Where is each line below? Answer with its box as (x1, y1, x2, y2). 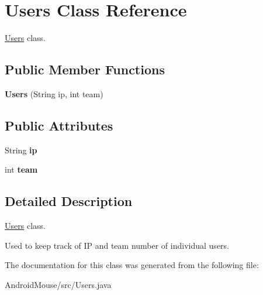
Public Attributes (5, 116, 113, 134)
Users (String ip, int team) (5, 87, 103, 100)
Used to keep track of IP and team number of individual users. (5, 239, 229, 251)
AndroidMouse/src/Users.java (5, 278, 112, 290)
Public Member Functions (5, 60, 165, 78)
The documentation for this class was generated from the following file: (5, 259, 259, 271)
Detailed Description (5, 192, 133, 210)
